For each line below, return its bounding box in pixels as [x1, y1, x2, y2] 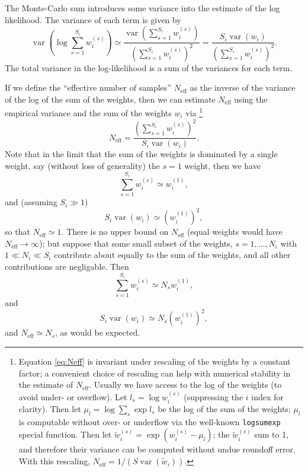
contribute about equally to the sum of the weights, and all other [54, 248, 291, 261]
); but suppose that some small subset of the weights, [39, 237, 233, 249]
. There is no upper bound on [61, 225, 169, 238]
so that [5, 225, 30, 238]
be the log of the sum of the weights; [158, 403, 291, 415]
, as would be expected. [54, 326, 140, 339]
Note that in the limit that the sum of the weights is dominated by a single [5, 148, 278, 160]
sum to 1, [254, 428, 289, 441]
